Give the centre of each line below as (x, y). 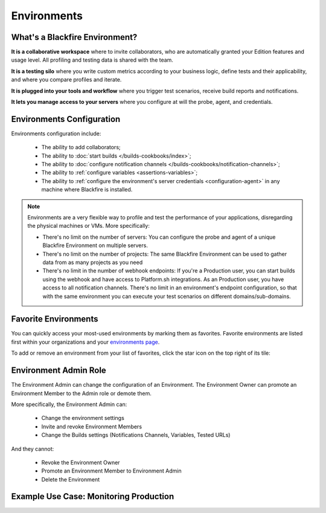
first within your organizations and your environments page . (85, 342)
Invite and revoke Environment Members (91, 427)
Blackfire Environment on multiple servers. (95, 245)
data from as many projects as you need (93, 262)
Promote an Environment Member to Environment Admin (111, 471)
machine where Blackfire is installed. (87, 190)
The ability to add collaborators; (81, 147)
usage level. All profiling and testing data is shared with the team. (92, 60)
